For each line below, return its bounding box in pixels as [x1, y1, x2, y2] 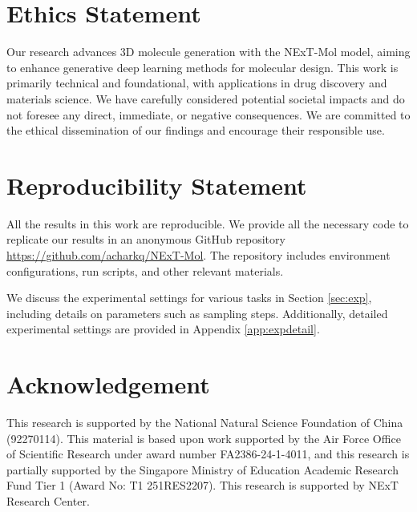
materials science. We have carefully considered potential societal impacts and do [6, 90, 405, 107]
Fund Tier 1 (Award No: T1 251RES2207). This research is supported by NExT [6, 477, 399, 494]
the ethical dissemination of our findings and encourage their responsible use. [6, 122, 385, 139]
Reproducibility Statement [6, 168, 307, 201]
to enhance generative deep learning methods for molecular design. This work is [6, 58, 399, 75]
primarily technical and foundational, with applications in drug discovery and [6, 75, 387, 91]
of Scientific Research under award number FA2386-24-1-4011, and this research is [6, 445, 410, 462]
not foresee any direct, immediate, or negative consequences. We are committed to [6, 106, 411, 123]
